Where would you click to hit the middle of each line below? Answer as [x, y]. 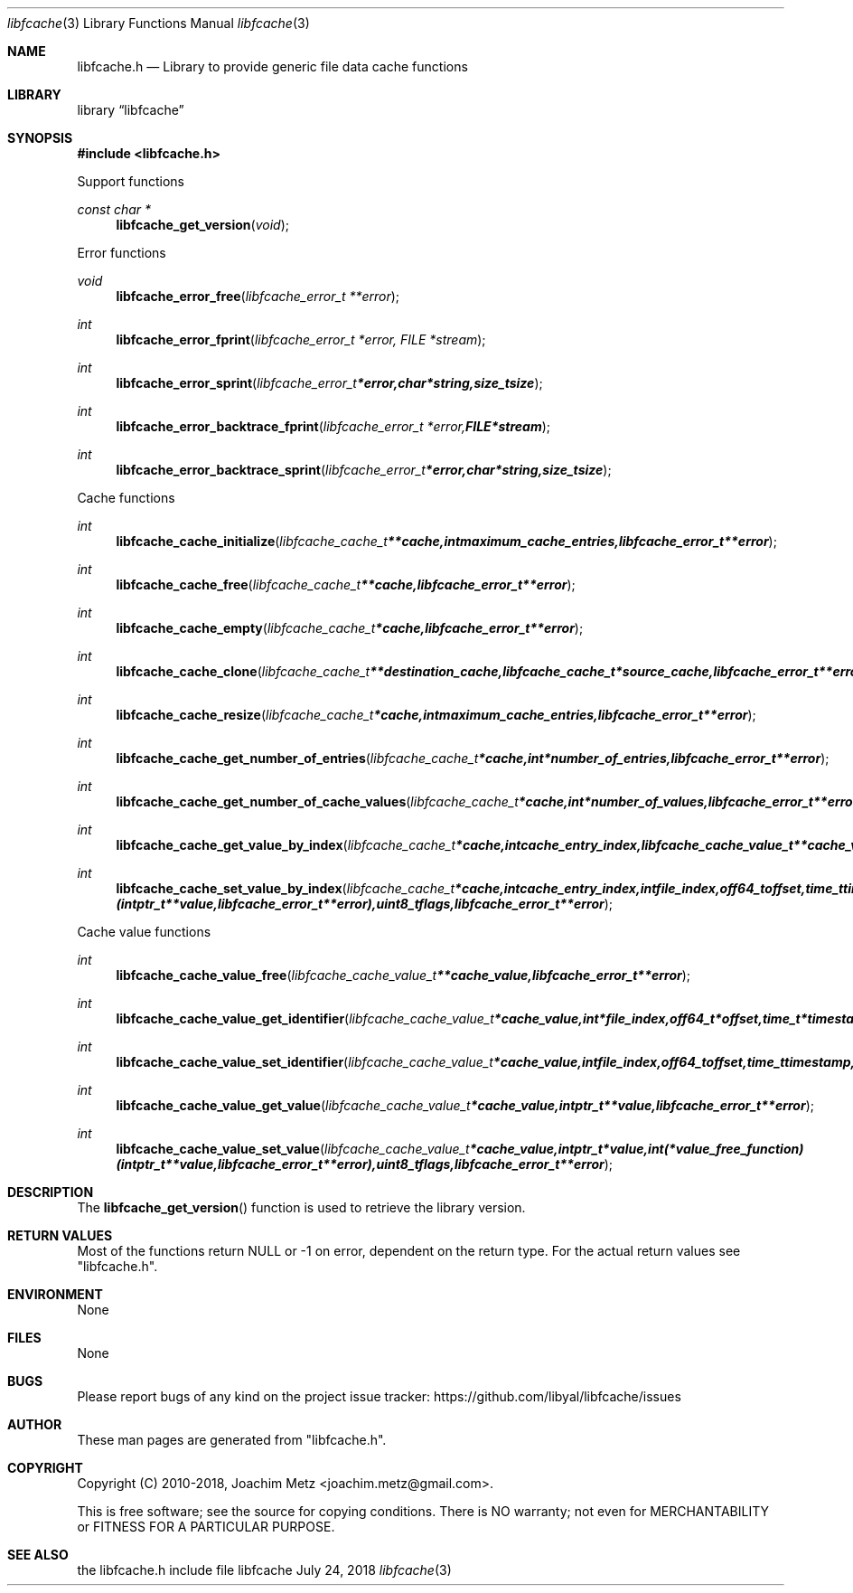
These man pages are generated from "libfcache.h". [232, 1440]
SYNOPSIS [40, 138]
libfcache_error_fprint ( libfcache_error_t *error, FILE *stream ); [301, 339]
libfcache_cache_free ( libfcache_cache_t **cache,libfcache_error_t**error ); [346, 584]
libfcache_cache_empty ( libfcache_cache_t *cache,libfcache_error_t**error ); [350, 628]
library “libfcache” [131, 110]
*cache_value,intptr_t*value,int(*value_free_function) [637, 1149]
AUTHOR [35, 1424]
